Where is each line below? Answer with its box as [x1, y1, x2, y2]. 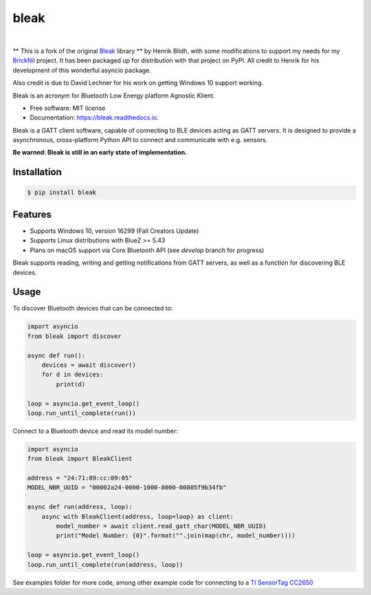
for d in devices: [41, 371, 104, 379]
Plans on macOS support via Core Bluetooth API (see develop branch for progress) [30, 246, 265, 254]
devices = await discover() [41, 361, 137, 369]
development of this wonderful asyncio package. [12, 66, 151, 74]
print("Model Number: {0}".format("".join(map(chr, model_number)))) [56, 532, 295, 539]
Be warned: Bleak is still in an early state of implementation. [12, 148, 188, 157]
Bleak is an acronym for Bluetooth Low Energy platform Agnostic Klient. [12, 91, 216, 100]
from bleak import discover [27, 332, 122, 340]
